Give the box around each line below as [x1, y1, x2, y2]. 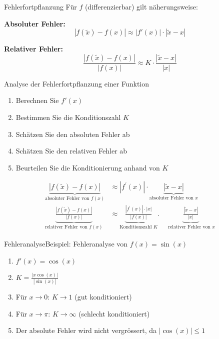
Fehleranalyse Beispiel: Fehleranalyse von [4, 238, 128, 248]
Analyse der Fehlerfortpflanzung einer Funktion [4, 78, 149, 88]
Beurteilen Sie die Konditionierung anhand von [15, 162, 160, 172]
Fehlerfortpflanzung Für [4, 1, 77, 11]
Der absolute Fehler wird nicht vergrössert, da [15, 325, 157, 335]
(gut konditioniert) [74, 291, 132, 302]
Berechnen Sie [15, 95, 59, 105]
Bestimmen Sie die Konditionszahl [15, 112, 121, 122]
